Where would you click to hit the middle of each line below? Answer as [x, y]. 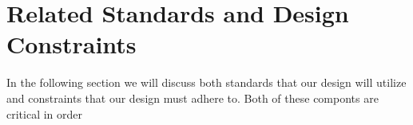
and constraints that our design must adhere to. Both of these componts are [193, 98]
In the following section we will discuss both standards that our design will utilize [206, 82]
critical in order [45, 113]
